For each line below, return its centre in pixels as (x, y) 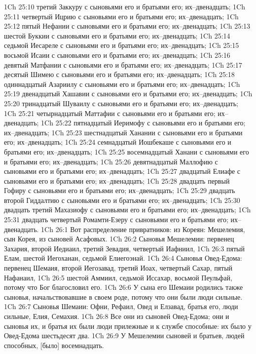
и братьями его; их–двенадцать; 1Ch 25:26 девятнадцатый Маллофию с (111, 161)
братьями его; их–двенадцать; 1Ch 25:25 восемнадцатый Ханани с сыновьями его (127, 151)
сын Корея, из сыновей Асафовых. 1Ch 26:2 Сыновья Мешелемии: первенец (119, 239)
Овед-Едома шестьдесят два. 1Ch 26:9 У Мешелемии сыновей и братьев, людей (124, 335)
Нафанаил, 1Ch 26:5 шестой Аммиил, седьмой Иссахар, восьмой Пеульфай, (118, 277)
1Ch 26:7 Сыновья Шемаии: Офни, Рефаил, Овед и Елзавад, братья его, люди (121, 306)
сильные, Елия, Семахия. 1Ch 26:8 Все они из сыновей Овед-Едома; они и (117, 316)
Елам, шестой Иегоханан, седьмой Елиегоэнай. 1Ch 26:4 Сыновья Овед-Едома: (123, 258)
